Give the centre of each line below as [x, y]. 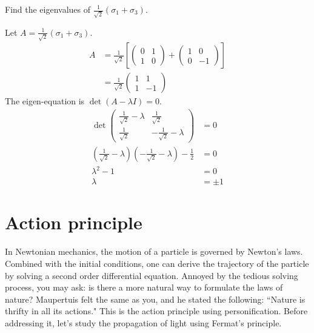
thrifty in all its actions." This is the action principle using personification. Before [156, 311]
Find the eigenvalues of [48, 9]
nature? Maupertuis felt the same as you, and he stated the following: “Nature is [155, 299]
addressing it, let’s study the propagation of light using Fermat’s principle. [143, 322]
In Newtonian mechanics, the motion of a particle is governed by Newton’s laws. [154, 251]
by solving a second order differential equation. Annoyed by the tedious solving [152, 275]
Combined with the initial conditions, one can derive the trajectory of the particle [157, 263]
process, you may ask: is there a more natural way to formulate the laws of [144, 287]
